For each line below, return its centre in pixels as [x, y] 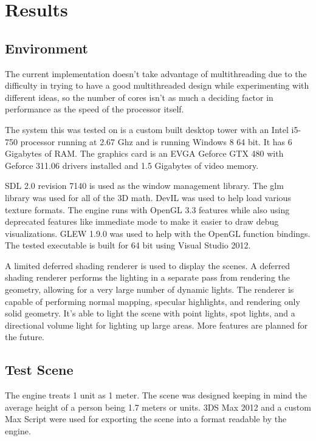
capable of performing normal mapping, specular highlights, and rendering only [153, 301]
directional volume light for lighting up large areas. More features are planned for [156, 325]
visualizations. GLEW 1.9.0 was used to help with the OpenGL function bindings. [158, 233]
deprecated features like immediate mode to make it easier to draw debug [142, 221]
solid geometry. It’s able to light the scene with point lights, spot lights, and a [150, 313]
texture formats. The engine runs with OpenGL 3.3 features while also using [147, 209]
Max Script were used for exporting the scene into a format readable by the [146, 419]
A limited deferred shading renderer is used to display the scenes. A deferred [147, 265]
